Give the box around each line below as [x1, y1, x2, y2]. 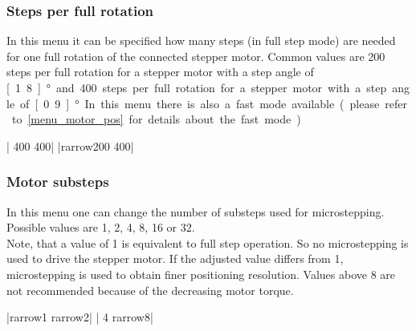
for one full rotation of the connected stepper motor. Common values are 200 [6, 47, 385, 64]
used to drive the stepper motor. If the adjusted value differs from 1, [6, 250, 344, 267]
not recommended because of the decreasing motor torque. [6, 281, 294, 298]
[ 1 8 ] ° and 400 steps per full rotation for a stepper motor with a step [6, 79, 387, 95]
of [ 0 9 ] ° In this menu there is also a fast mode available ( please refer [20, 95, 407, 111]
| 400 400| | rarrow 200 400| [6, 137, 134, 154]
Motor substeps [6, 172, 109, 192]
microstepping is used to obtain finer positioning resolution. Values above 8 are [6, 265, 396, 282]
